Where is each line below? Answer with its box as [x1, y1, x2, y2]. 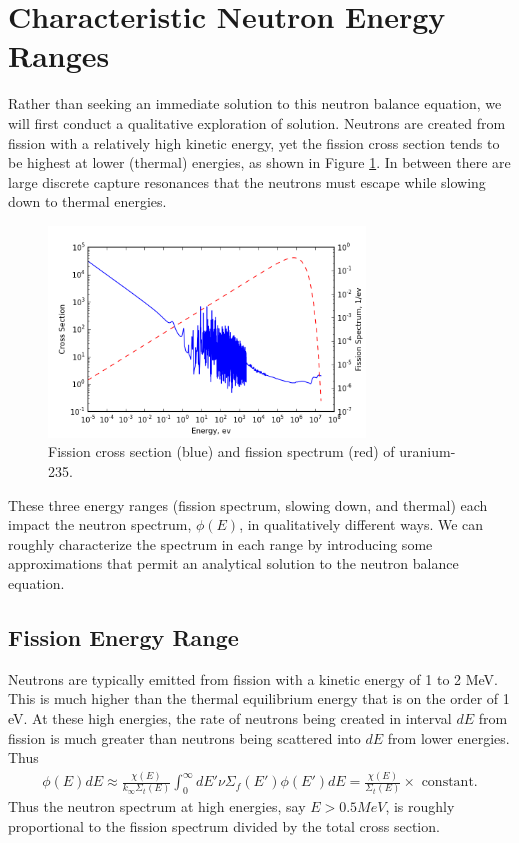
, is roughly [385, 796, 455, 817]
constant [421, 775, 474, 790]
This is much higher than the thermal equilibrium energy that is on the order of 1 [8, 688, 510, 709]
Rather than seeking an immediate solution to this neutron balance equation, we [8, 93, 502, 114]
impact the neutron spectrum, [8, 514, 192, 535]
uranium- [399, 441, 456, 462]
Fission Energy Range [8, 622, 239, 653]
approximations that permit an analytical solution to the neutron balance [8, 553, 459, 574]
